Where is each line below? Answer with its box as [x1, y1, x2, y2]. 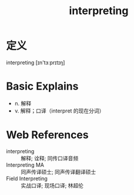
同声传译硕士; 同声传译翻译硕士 [21, 168, 96, 175]
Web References [6, 128, 89, 142]
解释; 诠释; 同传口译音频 [21, 154, 79, 161]
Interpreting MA [6, 161, 44, 168]
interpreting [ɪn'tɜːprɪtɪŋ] [6, 59, 65, 66]
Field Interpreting [6, 175, 48, 182]
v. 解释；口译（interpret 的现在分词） [14, 107, 105, 114]
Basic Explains [6, 80, 79, 93]
